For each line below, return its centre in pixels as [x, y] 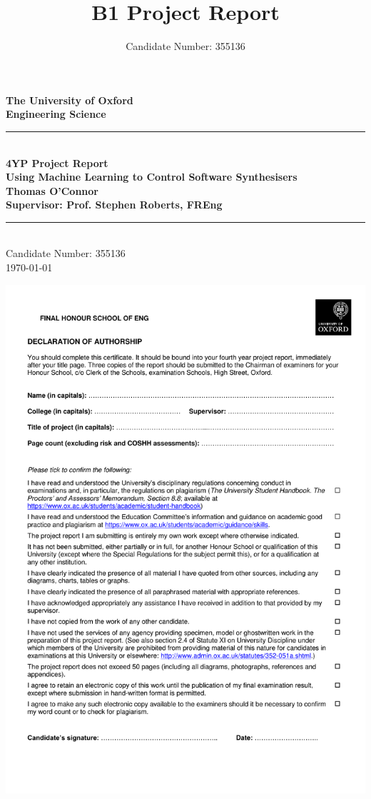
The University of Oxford [70, 100]
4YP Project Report [57, 162]
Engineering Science [56, 114]
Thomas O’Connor [52, 190]
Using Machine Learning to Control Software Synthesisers [152, 177]
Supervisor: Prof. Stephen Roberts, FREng [114, 205]
